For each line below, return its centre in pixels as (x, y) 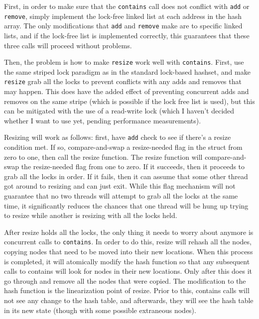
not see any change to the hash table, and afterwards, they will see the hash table (129, 300)
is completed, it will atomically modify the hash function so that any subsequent (127, 261)
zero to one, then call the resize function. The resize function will (103, 157)
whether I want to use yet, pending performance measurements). (103, 120)
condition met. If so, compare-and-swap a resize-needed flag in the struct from (123, 147)
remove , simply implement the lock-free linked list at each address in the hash (123, 16)
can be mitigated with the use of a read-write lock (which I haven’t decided (119, 111)
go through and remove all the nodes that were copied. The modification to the (125, 280)
